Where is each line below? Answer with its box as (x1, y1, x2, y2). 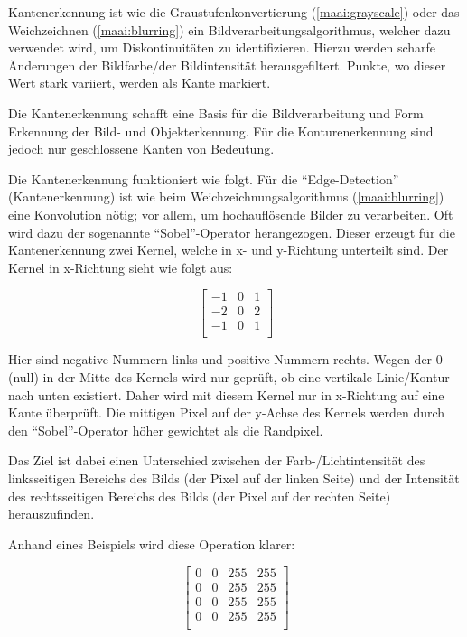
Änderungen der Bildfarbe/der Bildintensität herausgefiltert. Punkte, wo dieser (8, 55, 446, 74)
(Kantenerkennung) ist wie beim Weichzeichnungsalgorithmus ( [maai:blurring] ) (8, 187, 444, 206)
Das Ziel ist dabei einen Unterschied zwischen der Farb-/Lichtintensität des (8, 451, 425, 470)
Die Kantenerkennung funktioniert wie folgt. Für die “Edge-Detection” (8, 169, 399, 188)
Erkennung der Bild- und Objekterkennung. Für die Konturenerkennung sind (8, 121, 434, 140)
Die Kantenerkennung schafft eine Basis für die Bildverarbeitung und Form (8, 103, 424, 122)
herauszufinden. (8, 504, 95, 523)
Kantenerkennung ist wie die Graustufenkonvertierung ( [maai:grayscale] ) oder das (8, 3, 460, 21)
